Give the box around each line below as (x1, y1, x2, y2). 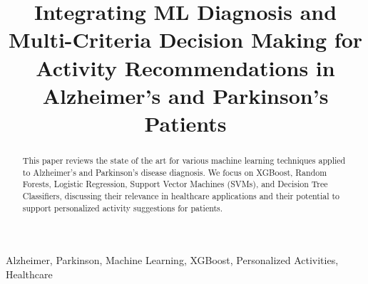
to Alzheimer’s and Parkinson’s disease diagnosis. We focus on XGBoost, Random (22, 166, 327, 178)
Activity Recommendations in (36, 53, 335, 82)
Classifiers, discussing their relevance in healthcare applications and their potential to (22, 189, 340, 201)
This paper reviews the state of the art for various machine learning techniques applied (22, 154, 346, 166)
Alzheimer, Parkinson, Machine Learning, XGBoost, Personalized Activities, (6, 253, 339, 268)
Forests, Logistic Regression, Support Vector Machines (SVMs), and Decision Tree (22, 178, 328, 190)
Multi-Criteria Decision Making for (8, 25, 363, 54)
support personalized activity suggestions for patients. (22, 201, 223, 214)
